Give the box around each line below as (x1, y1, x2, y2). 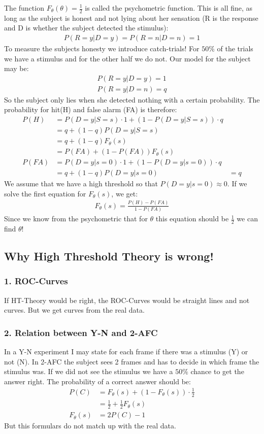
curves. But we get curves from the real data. (4, 305, 145, 315)
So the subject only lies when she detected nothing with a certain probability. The (4, 94, 260, 105)
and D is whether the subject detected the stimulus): (4, 22, 169, 33)
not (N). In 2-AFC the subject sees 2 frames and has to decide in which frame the (4, 356, 259, 366)
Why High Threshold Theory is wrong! (4, 248, 214, 263)
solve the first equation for (4, 188, 86, 198)
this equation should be (155, 213, 229, 224)
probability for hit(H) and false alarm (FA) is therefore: (4, 104, 177, 115)
